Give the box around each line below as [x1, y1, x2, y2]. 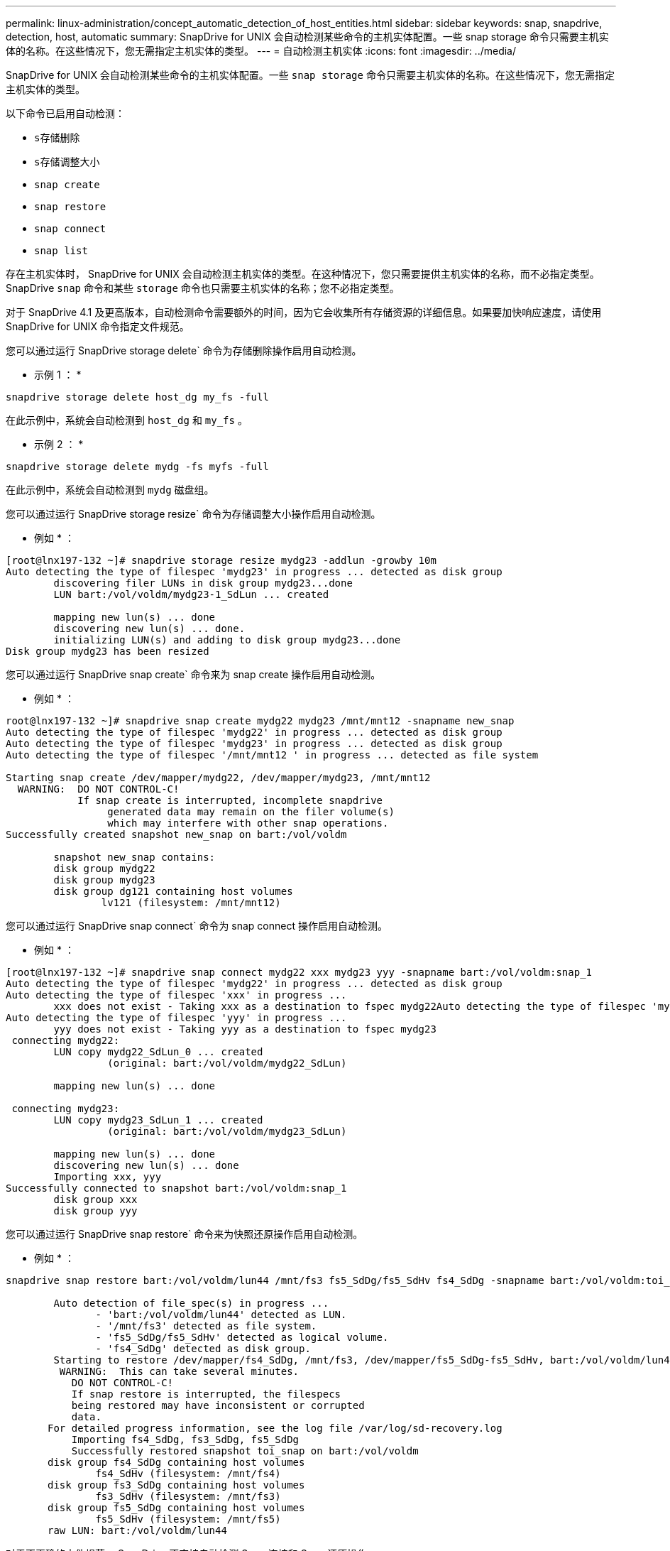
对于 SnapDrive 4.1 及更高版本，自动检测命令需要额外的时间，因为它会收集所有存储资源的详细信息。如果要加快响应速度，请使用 [6, 306, 602, 318]
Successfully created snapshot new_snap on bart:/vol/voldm [6, 829, 347, 840]
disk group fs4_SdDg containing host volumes [48, 1457, 305, 1468]
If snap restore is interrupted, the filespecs [71, 1388, 341, 1400]
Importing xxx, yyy [53, 1171, 162, 1182]
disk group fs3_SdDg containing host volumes [48, 1479, 305, 1491]
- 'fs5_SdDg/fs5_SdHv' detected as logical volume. [95, 1332, 389, 1343]
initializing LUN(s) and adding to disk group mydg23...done [53, 634, 401, 646]
